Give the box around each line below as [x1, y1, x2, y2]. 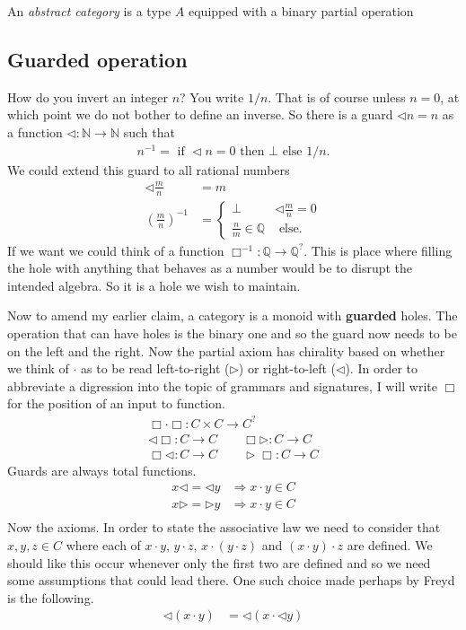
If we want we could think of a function [7, 241, 224, 259]
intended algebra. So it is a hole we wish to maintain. [7, 276, 301, 294]
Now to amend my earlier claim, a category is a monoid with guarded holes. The [7, 306, 458, 325]
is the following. [7, 588, 94, 607]
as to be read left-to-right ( [81, 359, 230, 378]
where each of [66, 535, 141, 554]
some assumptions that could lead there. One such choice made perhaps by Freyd [7, 571, 455, 590]
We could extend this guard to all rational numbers [7, 160, 290, 179]
